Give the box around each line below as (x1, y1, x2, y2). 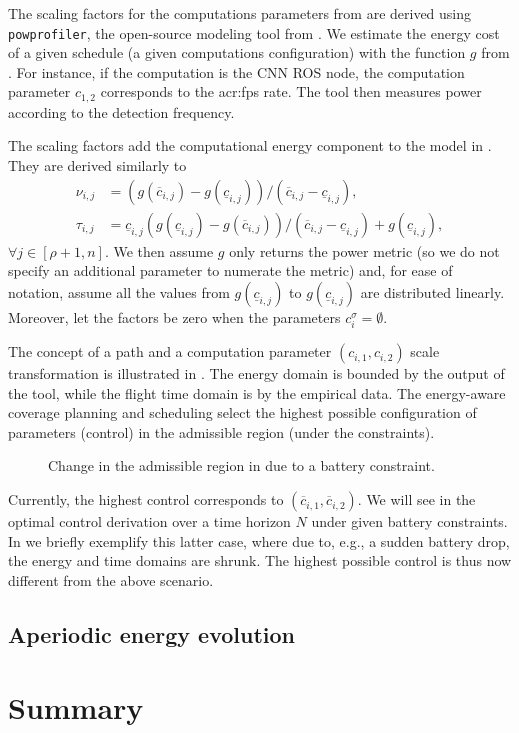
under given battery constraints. (311, 511, 508, 532)
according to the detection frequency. (8, 101, 235, 122)
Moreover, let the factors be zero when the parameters (8, 306, 341, 327)
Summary (8, 687, 144, 728)
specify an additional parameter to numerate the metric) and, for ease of (8, 260, 453, 281)
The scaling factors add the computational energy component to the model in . (8, 135, 492, 156)
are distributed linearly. (360, 281, 505, 302)
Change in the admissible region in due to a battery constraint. (48, 455, 435, 476)
